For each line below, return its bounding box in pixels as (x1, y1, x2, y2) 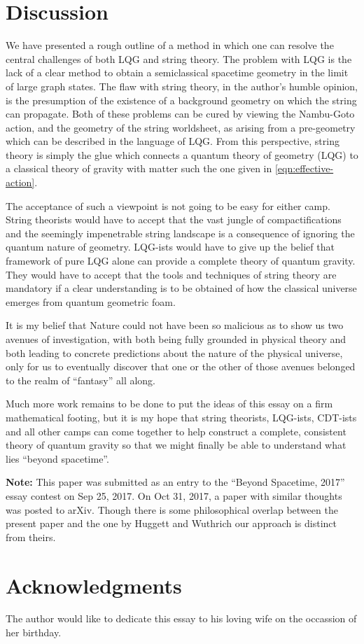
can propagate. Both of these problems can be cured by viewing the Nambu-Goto (6, 106, 355, 121)
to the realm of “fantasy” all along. (6, 372, 156, 387)
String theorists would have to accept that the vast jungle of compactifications (6, 212, 342, 227)
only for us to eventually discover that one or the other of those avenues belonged (6, 359, 356, 374)
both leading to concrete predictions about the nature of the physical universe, (6, 345, 343, 360)
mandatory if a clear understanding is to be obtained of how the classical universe (6, 281, 357, 295)
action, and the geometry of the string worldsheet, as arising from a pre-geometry (6, 120, 356, 134)
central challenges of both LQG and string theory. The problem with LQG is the (6, 51, 352, 66)
